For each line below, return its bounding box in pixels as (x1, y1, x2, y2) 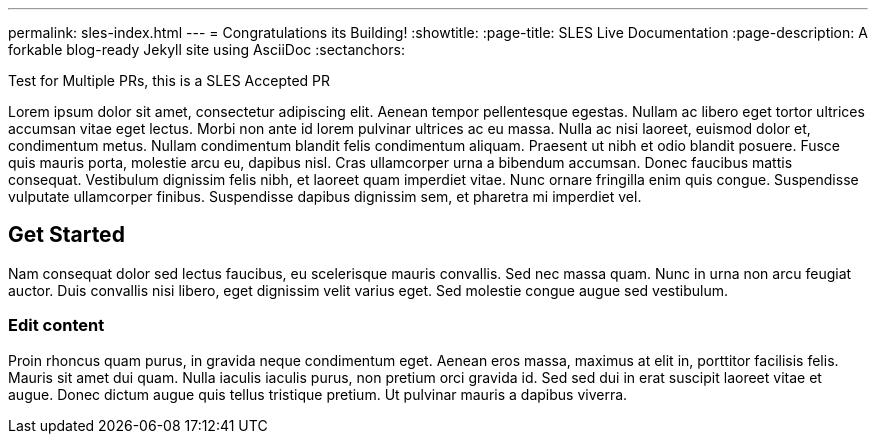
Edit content (8, 315, 105, 336)
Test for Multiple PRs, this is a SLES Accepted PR (8, 72, 331, 89)
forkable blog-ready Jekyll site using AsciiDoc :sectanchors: (8, 41, 405, 58)
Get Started (8, 222, 125, 248)
